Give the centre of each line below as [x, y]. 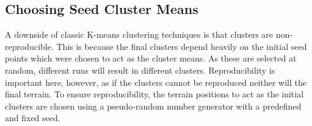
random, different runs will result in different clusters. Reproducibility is [140, 70]
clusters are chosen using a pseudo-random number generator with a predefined [153, 106]
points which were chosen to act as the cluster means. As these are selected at [151, 58]
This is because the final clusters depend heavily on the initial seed [182, 46]
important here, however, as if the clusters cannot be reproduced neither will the [156, 82]
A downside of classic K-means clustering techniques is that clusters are [139, 34]
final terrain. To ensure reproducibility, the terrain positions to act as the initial [154, 94]
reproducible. [29, 46]
